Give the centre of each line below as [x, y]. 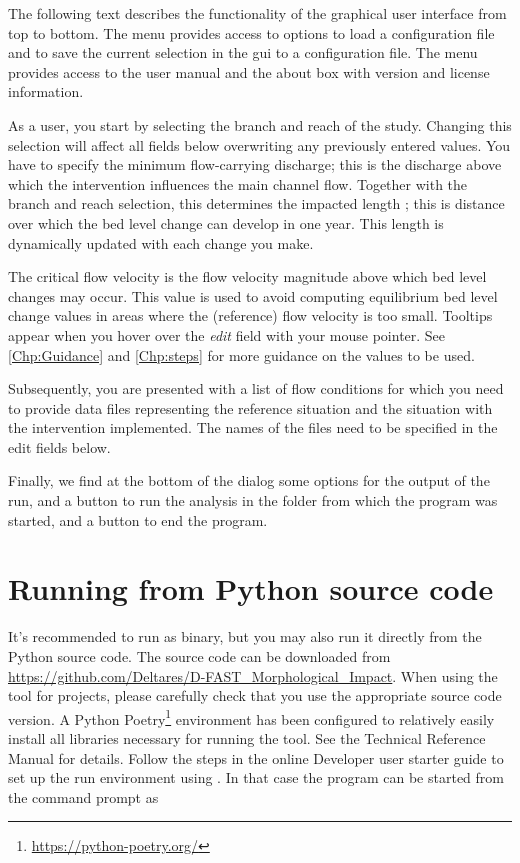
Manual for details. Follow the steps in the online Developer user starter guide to [256, 757]
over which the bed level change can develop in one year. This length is [226, 222]
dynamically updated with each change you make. [161, 242]
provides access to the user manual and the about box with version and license [249, 71]
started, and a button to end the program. [138, 519]
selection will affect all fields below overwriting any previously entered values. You [259, 144]
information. [46, 91]
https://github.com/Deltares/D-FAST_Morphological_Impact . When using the [253, 675]
